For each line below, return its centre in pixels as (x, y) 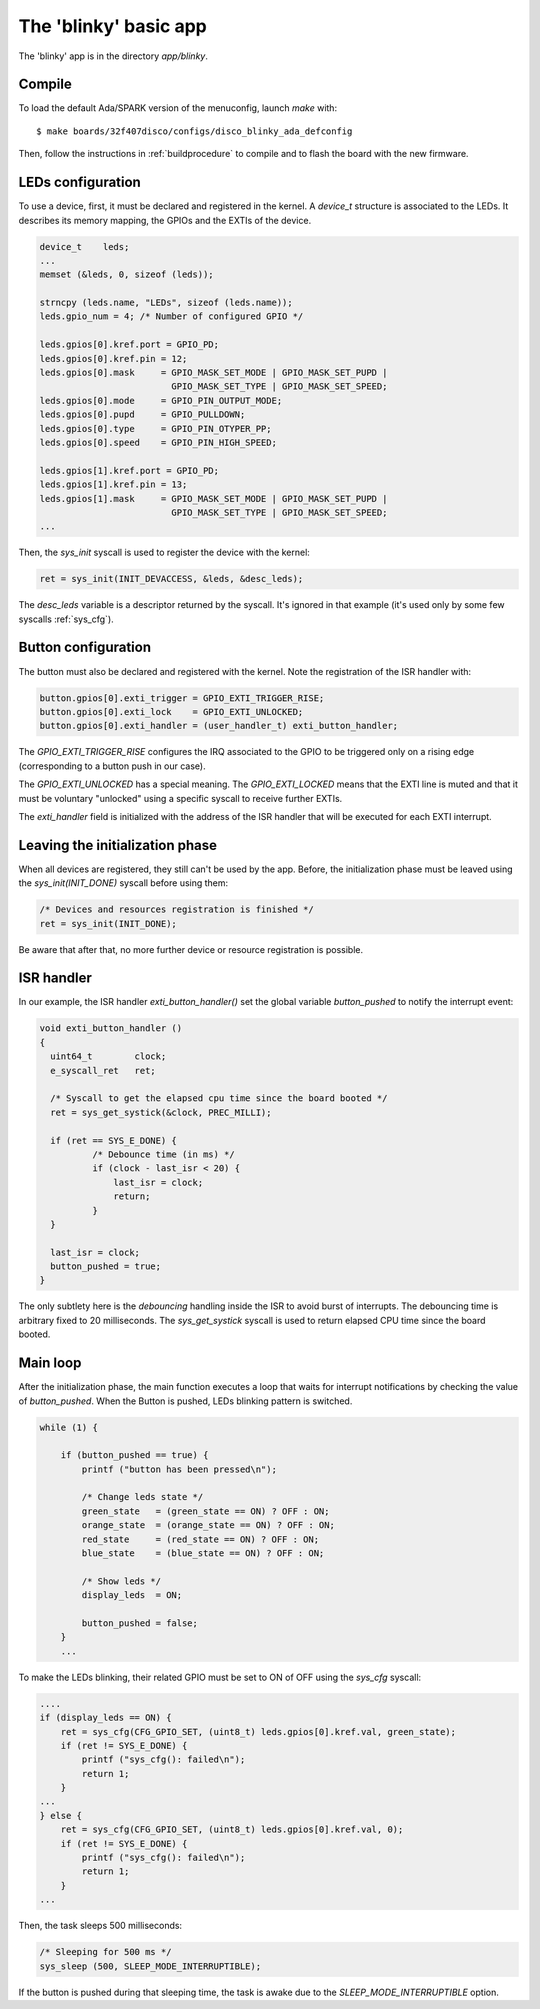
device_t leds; (84, 246)
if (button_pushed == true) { (134, 1455)
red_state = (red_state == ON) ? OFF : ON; (200, 1539)
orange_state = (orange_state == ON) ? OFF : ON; (208, 1525)
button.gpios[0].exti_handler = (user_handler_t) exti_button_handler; (219, 726)
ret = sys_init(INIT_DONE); (108, 923)
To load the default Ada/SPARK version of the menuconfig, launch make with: (178, 108)
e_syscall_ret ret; (103, 1070)
